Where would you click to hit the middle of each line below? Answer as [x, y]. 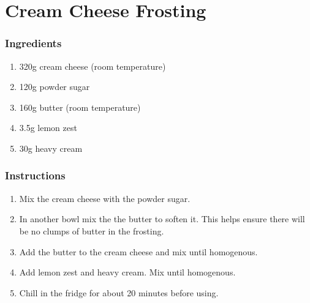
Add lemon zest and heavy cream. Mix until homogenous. [127, 272]
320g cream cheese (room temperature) [93, 66]
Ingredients [33, 43]
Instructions [35, 175]
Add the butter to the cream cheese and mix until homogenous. [138, 251]
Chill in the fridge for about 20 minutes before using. [119, 292]
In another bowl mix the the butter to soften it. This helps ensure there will [162, 219]
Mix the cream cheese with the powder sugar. [105, 198]
